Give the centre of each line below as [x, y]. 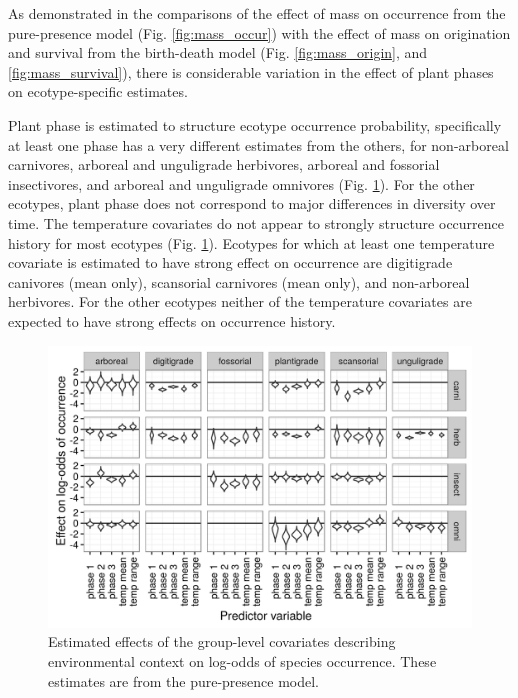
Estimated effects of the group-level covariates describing [222, 641]
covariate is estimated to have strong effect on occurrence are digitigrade [230, 262]
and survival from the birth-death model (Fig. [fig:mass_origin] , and [218, 52]
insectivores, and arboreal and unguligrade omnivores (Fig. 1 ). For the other [241, 183]
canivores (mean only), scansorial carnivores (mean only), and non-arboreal [239, 281]
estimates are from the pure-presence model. [184, 680]
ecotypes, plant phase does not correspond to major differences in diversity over [252, 203]
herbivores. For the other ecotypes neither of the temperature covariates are [240, 301]
